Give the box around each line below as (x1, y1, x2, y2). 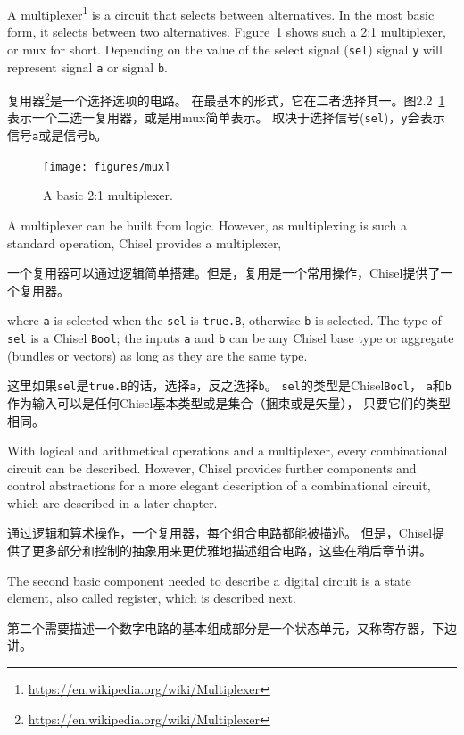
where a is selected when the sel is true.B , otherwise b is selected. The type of (7, 311, 442, 330)
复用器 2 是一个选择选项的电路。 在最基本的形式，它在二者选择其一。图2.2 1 (7, 88, 445, 109)
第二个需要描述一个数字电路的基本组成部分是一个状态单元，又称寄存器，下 (7, 618, 444, 637)
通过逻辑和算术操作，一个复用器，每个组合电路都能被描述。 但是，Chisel (7, 523, 433, 542)
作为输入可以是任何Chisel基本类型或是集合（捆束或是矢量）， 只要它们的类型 (7, 393, 452, 412)
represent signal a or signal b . (7, 57, 168, 76)
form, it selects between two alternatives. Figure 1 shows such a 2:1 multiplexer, (7, 22, 446, 41)
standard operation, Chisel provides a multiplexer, (7, 233, 282, 252)
